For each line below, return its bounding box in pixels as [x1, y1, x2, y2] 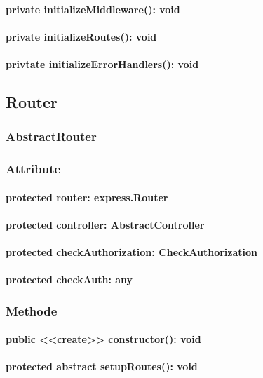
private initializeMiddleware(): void [6, 1, 180, 16]
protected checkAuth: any [6, 272, 133, 287]
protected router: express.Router [6, 189, 168, 204]
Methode [6, 302, 58, 319]
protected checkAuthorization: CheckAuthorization [6, 245, 258, 259]
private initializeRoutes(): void [6, 29, 157, 43]
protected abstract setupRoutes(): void [6, 359, 198, 374]
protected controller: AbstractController [6, 217, 205, 231]
